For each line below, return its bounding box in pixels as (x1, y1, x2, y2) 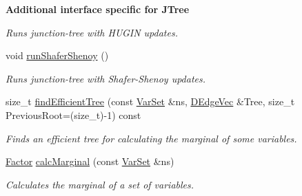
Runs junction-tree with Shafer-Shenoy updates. (6, 71, 206, 85)
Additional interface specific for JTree (6, 2, 190, 16)
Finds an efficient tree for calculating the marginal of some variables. (6, 131, 297, 145)
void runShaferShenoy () (6, 48, 109, 63)
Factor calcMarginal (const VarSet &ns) (6, 154, 174, 168)
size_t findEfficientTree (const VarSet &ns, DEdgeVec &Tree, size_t (6, 94, 295, 109)
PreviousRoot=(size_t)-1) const (6, 107, 141, 122)
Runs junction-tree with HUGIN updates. (6, 25, 178, 39)
